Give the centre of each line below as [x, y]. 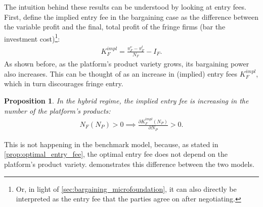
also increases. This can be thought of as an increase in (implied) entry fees [121, 73]
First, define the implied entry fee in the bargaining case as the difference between [131, 16]
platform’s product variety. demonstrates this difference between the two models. [129, 164]
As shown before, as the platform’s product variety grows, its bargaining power [127, 64]
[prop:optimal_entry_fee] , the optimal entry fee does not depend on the [116, 154]
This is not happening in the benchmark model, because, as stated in [111, 144]
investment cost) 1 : [32, 38]
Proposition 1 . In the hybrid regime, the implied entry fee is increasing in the [126, 100]
